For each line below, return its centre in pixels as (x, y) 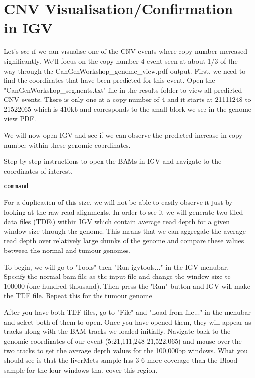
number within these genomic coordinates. (67, 144)
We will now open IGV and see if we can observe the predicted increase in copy (123, 135)
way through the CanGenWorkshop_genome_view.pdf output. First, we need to (125, 70)
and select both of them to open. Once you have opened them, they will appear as (127, 321)
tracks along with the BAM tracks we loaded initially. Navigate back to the (117, 331)
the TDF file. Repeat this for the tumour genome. (79, 295)
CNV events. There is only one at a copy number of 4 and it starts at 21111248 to (127, 99)
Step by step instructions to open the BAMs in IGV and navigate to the (113, 161)
